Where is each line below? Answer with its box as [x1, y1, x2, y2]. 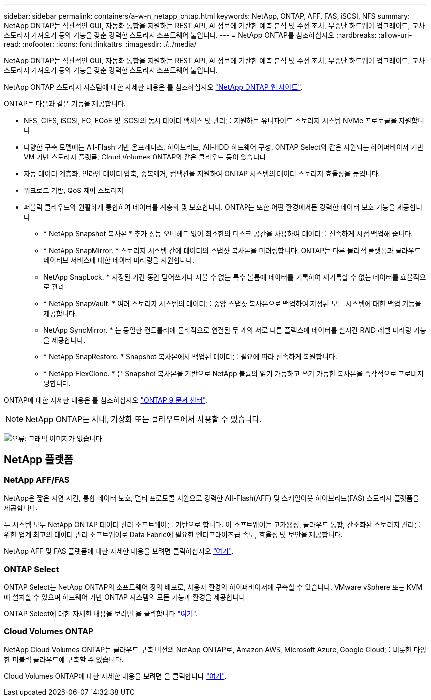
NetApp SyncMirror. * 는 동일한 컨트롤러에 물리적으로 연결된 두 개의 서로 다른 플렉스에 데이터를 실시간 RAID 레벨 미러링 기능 [43, 326, 426, 334]
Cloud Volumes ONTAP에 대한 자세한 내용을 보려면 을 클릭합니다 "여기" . [4, 671, 227, 680]
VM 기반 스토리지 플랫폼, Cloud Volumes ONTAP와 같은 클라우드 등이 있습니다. [24, 153, 268, 161]
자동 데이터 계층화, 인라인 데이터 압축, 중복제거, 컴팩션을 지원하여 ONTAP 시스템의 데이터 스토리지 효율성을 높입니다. [24, 169, 380, 178]
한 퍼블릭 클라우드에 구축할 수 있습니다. [4, 655, 123, 664]
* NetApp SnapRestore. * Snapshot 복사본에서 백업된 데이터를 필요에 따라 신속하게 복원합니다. [43, 352, 337, 361]
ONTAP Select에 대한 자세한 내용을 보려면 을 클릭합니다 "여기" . [4, 609, 198, 618]
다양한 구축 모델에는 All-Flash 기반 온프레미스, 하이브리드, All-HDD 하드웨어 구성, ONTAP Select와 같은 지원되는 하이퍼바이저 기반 [24, 143, 424, 151]
